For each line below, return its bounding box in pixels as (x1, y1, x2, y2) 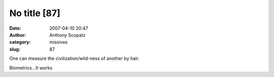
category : (9, 39, 31, 45)
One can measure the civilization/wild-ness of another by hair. (9, 55, 140, 61)
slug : (9, 46, 20, 52)
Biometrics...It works (9, 64, 53, 70)
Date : (9, 25, 21, 31)
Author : (9, 32, 26, 38)
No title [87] (9, 8, 60, 19)
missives (49, 39, 68, 45)
